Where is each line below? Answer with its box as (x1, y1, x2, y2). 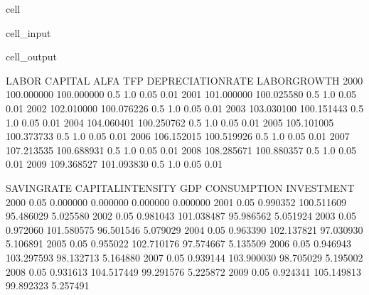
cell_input (6, 25, 51, 40)
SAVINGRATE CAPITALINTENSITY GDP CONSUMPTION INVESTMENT (6, 180, 355, 195)
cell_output (6, 49, 57, 64)
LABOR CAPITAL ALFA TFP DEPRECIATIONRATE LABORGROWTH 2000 (6, 73, 363, 87)
